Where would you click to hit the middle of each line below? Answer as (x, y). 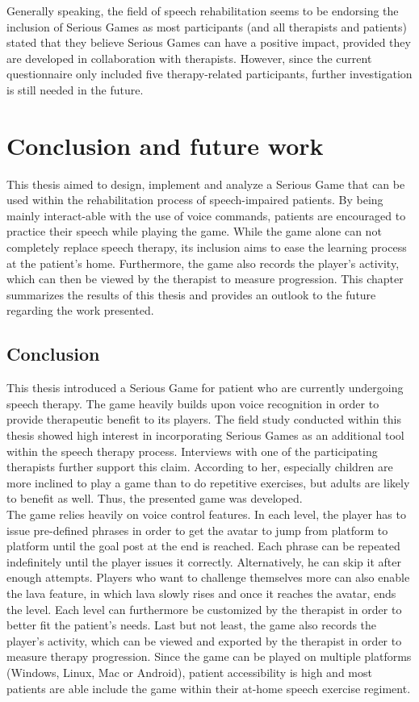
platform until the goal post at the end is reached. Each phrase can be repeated (203, 546)
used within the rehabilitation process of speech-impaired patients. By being (195, 200)
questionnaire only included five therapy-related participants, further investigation (209, 74)
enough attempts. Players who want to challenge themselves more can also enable (208, 577)
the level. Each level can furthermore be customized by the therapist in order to (204, 609)
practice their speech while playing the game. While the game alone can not (194, 231)
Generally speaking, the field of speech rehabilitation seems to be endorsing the (203, 10)
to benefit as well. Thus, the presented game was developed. (155, 498)
